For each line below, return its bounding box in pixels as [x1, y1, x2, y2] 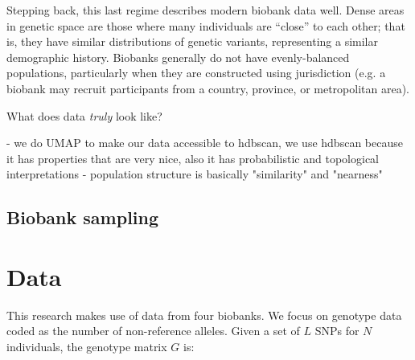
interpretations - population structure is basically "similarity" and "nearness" [6, 166, 383, 182]
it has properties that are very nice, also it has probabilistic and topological [6, 149, 379, 166]
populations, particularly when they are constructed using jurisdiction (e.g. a [6, 64, 386, 81]
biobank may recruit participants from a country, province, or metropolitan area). [6, 80, 409, 96]
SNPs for [314, 322, 360, 339]
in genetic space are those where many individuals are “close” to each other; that [6, 17, 405, 34]
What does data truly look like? [6, 107, 162, 124]
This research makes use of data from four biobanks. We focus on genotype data [6, 306, 402, 323]
